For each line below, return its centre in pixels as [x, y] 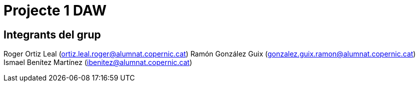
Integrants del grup [52, 34]
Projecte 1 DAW [55, 10]
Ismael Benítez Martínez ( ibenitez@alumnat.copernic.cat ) [98, 62]
